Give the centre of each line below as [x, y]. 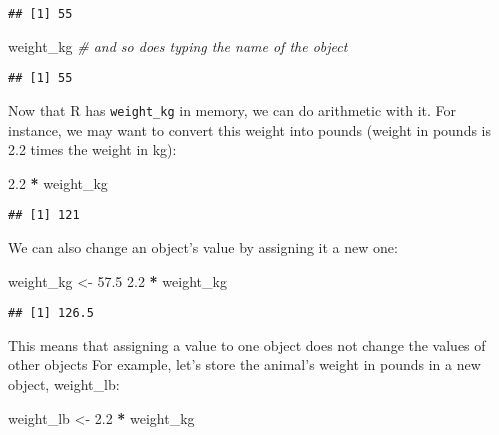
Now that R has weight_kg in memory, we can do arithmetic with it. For [232, 109]
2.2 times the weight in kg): [92, 149]
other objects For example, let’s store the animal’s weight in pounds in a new [244, 364]
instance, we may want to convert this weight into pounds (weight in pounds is [250, 129]
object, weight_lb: [64, 384]
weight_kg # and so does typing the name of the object [178, 45]
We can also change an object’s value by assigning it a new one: [203, 247]
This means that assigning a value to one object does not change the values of [247, 344]
